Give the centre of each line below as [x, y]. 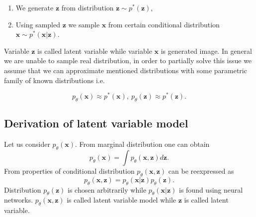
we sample [84, 24]
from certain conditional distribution [164, 24]
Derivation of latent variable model [96, 123]
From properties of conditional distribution [69, 171]
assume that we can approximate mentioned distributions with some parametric [126, 70]
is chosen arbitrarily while [107, 189]
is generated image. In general [206, 51]
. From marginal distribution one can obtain [142, 144]
